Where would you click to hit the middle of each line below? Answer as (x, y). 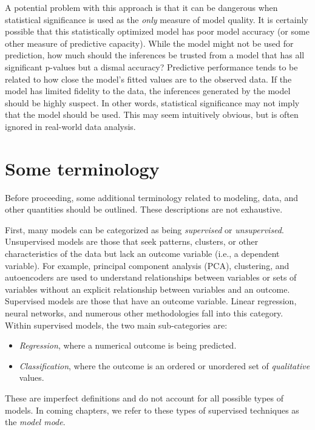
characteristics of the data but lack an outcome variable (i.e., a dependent (142, 254)
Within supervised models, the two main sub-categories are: (116, 325)
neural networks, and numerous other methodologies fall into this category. (144, 313)
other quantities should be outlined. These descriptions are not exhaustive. (144, 209)
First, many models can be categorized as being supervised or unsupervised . (144, 229)
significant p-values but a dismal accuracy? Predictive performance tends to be (151, 67)
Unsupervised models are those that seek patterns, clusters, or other (132, 241)
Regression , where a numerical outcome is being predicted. (128, 345)
